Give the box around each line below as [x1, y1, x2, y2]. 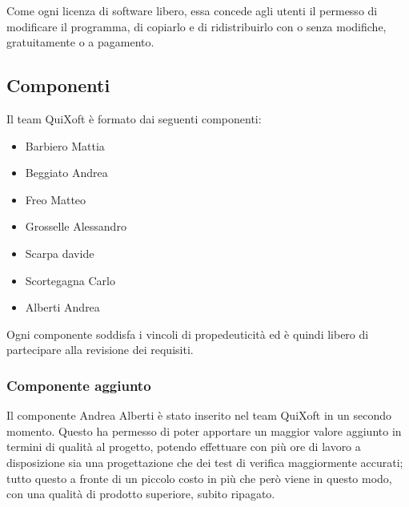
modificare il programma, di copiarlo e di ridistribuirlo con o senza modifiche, [6, 18, 387, 34]
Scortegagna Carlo [25, 272, 115, 288]
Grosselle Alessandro [25, 218, 126, 235]
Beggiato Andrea [25, 164, 108, 181]
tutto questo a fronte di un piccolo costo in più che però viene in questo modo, [6, 469, 392, 486]
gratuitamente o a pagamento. [6, 34, 154, 50]
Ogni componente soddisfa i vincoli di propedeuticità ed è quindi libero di [6, 325, 369, 342]
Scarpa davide [25, 244, 94, 261]
